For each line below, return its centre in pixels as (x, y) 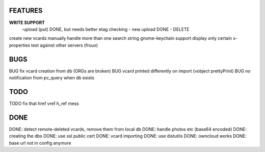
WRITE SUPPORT (27, 23)
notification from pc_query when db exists (52, 77)
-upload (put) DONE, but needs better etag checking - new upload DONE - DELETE (105, 29)
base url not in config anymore (40, 143)
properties (20, 45)
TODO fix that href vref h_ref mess (44, 103)
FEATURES (26, 11)
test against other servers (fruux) (65, 45)
